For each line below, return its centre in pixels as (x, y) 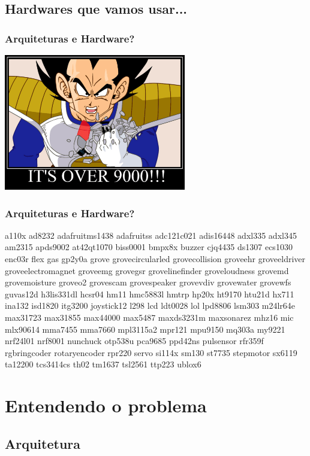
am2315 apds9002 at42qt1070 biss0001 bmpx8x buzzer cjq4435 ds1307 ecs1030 (149, 247)
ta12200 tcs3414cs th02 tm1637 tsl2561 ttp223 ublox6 (103, 364)
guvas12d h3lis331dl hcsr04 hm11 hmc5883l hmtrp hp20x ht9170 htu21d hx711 (150, 294)
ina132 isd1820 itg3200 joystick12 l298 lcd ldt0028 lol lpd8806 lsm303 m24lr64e (150, 305)
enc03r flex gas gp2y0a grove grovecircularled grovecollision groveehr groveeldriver (155, 259)
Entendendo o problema (106, 405)
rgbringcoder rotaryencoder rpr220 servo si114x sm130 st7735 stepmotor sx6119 (151, 352)
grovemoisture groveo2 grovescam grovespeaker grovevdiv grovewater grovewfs (148, 282)
